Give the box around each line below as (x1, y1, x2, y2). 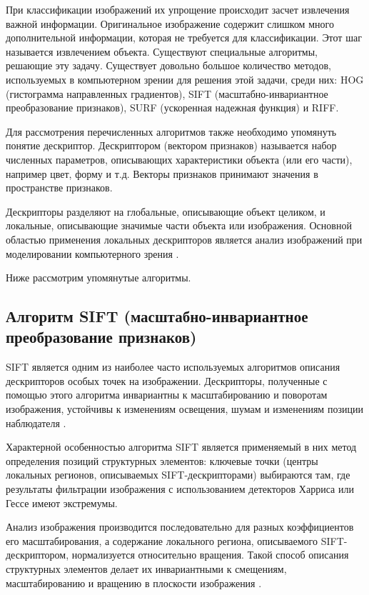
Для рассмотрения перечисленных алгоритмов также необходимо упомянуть (6, 124, 337, 139)
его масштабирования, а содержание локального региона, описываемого (6, 533, 318, 548)
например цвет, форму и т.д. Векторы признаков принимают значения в (6, 166, 318, 181)
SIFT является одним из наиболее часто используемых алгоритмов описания (6, 359, 340, 374)
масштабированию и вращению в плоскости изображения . (6, 575, 262, 590)
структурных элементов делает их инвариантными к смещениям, (6, 561, 287, 576)
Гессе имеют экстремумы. (6, 495, 118, 510)
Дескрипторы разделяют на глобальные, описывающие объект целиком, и (6, 204, 325, 219)
